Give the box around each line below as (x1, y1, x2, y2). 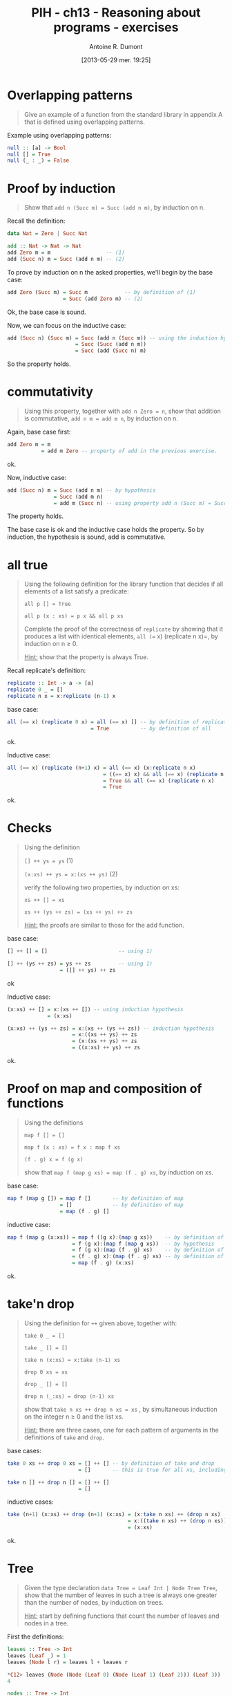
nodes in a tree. (23, 1619, 69, 1627)
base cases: (7, 1446, 42, 1455)
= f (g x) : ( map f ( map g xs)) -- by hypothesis (72, 1240, 215, 1247)
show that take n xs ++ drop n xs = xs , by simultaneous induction (23, 1405, 217, 1413)
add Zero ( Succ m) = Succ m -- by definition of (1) (7, 288, 196, 295)
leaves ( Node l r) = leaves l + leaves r (7, 1659, 128, 1666)
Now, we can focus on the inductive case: (7, 321, 126, 329)
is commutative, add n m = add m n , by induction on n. (23, 414, 178, 423)
